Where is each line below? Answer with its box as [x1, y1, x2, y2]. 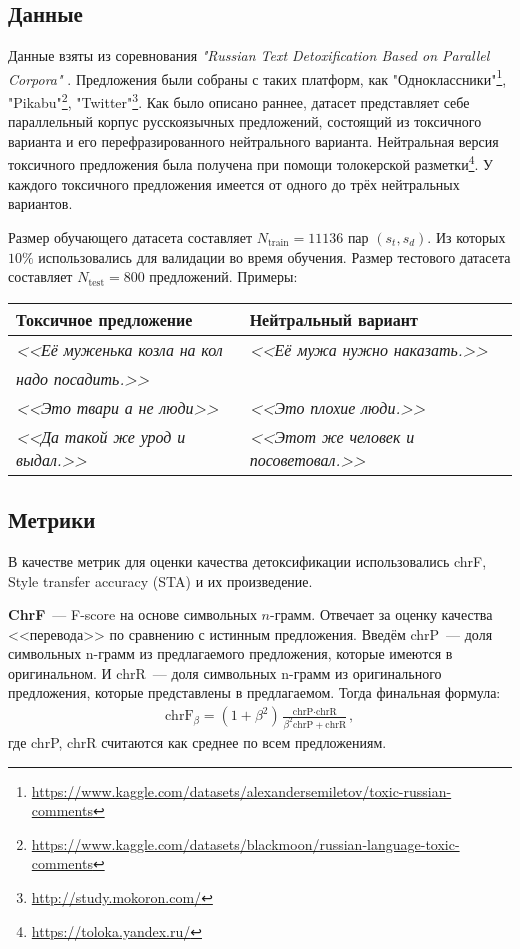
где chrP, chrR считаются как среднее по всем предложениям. [8, 731, 387, 752]
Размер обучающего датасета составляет [8, 226, 253, 247]
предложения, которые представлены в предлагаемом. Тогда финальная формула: [8, 682, 501, 703]
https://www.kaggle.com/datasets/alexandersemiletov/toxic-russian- [31, 780, 452, 801]
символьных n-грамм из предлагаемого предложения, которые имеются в [8, 643, 453, 664]
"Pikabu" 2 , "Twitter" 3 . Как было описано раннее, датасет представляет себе [8, 89, 470, 112]
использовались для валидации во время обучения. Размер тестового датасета [38, 246, 511, 267]
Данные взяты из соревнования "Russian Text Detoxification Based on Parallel [8, 45, 490, 66]
